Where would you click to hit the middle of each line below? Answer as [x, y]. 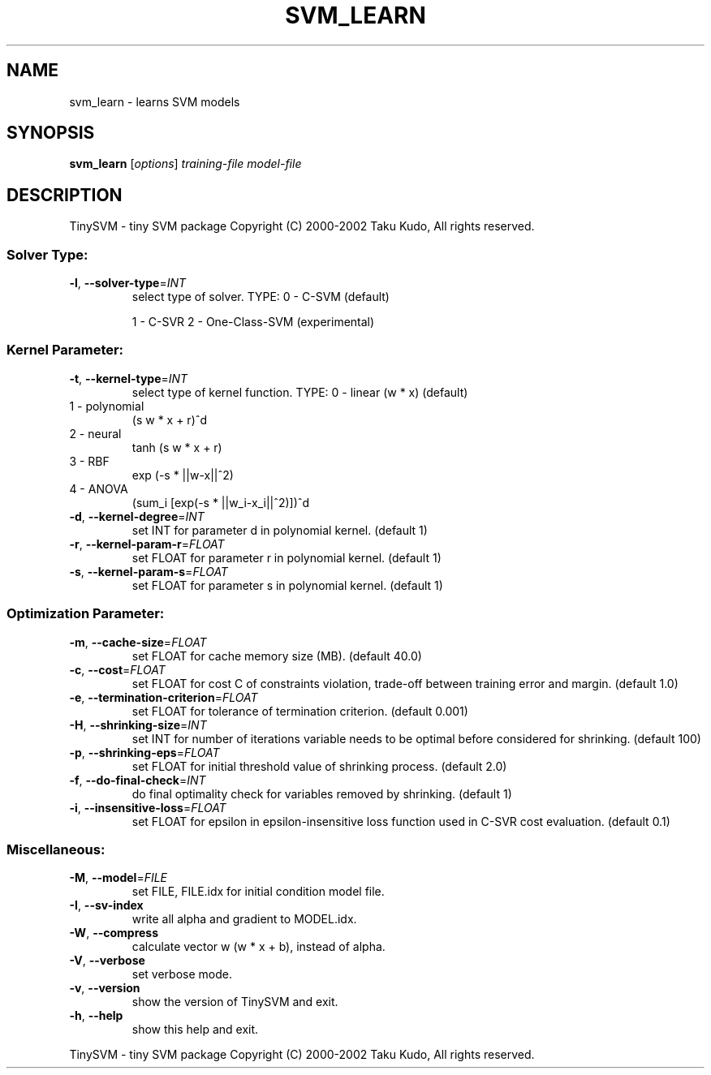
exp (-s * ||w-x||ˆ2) [183, 475]
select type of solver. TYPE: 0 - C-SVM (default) [261, 297]
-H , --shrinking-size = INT [138, 725]
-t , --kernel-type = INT [129, 378]
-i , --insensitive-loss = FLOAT [148, 807]
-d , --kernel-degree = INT [137, 516]
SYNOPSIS [51, 133]
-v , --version [105, 988]
